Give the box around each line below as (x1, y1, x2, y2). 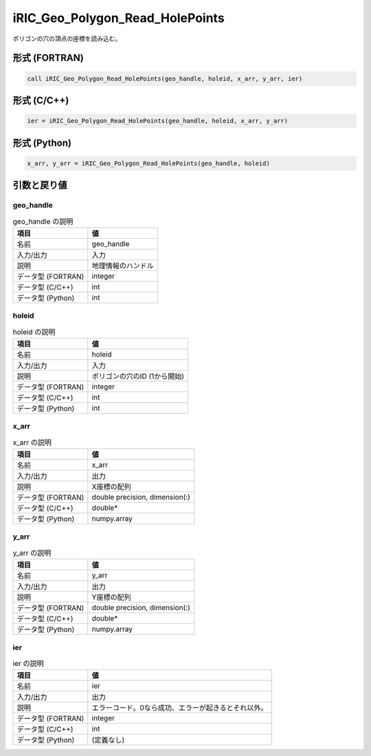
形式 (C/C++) (12, 94, 69, 106)
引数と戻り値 (12, 180, 67, 191)
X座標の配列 (91, 482, 131, 492)
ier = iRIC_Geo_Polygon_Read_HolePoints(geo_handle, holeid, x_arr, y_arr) (27, 117, 289, 125)
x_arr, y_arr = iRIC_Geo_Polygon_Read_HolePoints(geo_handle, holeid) (27, 159, 271, 167)
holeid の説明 (12, 327, 56, 336)
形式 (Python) (12, 137, 72, 149)
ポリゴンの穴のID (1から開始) (91, 371, 185, 381)
